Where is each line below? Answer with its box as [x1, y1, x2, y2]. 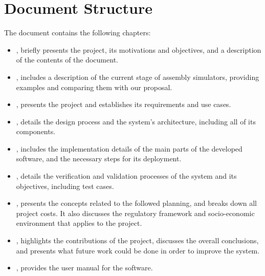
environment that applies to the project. [16, 218, 142, 228]
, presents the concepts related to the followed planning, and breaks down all [16, 198, 257, 208]
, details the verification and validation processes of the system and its [16, 171, 237, 181]
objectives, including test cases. [16, 180, 114, 191]
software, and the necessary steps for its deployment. [16, 153, 182, 164]
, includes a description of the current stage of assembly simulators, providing [16, 71, 259, 82]
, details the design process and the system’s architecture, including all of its [16, 116, 256, 126]
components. [16, 126, 56, 137]
